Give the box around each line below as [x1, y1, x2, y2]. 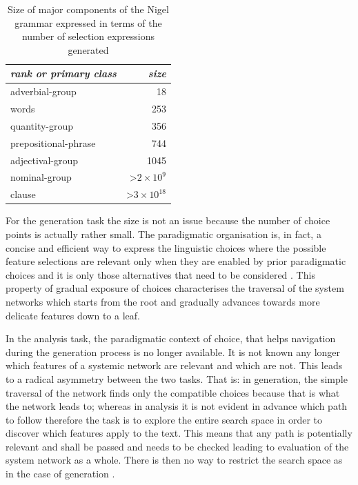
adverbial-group [10, 84, 77, 99]
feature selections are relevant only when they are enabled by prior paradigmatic [6, 254, 346, 268]
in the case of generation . [6, 466, 115, 481]
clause [10, 187, 36, 201]
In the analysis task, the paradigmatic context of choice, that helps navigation [6, 331, 336, 346]
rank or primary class [10, 66, 117, 81]
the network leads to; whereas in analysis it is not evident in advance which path [6, 399, 348, 413]
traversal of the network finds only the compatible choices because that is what [6, 385, 340, 399]
